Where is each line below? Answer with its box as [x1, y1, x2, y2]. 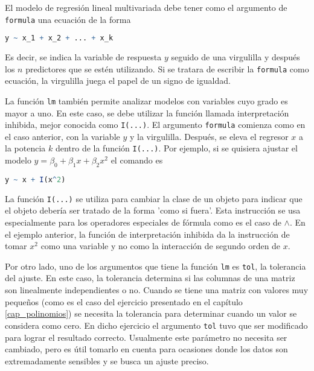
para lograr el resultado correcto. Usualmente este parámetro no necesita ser [5, 331, 287, 343]
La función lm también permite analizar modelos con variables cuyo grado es [5, 94, 288, 107]
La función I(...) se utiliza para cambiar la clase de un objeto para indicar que [5, 192, 303, 205]
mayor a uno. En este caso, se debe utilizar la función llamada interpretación [5, 106, 289, 119]
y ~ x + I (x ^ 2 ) [5, 175, 66, 184]
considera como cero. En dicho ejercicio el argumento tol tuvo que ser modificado [5, 319, 308, 331]
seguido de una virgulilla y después [171, 51, 300, 63]
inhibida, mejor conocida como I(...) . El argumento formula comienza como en [5, 118, 306, 131]
